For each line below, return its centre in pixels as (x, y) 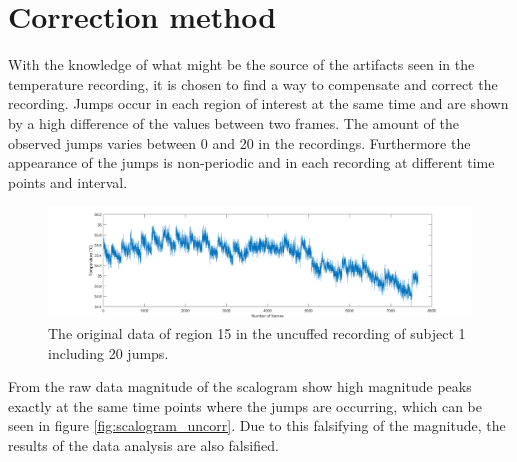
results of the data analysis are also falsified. (143, 444)
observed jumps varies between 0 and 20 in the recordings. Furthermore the (239, 142)
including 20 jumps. (108, 352)
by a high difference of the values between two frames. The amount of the (233, 122)
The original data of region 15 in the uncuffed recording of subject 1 (257, 332)
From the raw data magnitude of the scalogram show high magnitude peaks (240, 386)
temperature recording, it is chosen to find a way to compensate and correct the (253, 83)
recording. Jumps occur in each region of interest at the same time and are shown (258, 103)
